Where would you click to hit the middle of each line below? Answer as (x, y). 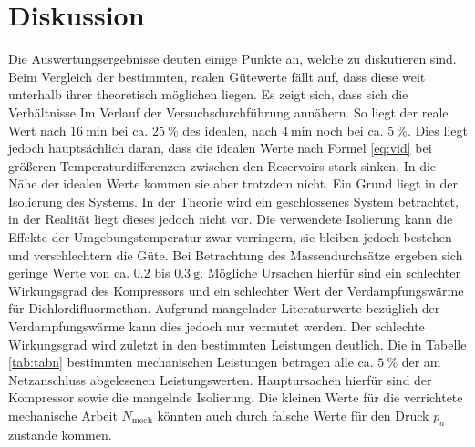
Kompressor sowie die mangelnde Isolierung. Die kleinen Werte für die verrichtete (236, 397)
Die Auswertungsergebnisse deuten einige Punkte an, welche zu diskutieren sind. (232, 59)
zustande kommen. (60, 434)
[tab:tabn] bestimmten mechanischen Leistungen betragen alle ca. (191, 362)
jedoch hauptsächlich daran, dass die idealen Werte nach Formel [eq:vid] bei (220, 148)
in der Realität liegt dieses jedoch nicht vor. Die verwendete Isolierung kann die (231, 219)
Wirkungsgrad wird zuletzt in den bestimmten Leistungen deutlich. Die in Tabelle (237, 344)
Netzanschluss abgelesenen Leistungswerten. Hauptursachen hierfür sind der (220, 379)
